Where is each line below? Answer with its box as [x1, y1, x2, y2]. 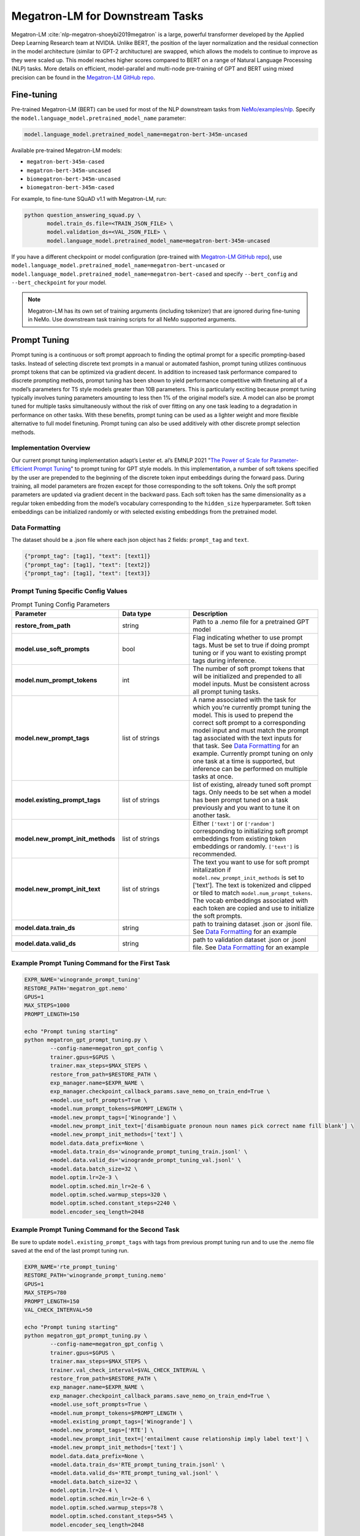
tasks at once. [192, 772, 234, 781]
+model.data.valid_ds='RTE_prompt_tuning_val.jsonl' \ [50, 1470, 219, 1477]
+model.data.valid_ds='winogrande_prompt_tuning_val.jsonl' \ [50, 1157, 242, 1164]
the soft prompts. [192, 912, 242, 920]
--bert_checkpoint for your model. [11, 279, 107, 286]
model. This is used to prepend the [192, 711, 294, 719]
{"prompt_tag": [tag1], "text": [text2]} [24, 561, 151, 568]
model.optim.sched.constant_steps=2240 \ [50, 1200, 177, 1207]
